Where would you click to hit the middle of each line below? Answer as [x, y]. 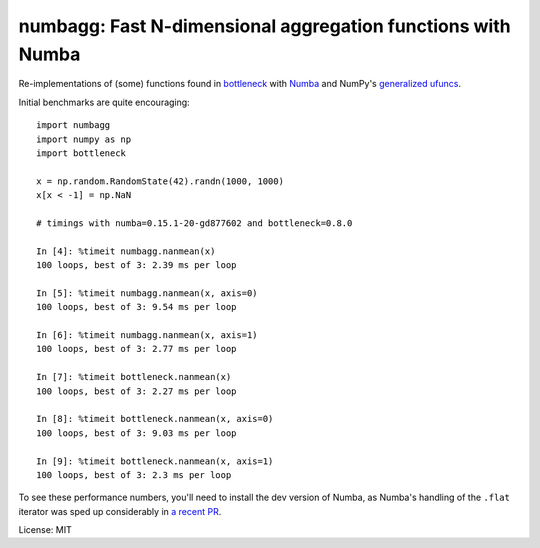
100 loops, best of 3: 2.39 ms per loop [136, 265]
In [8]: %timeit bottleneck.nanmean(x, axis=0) [155, 419]
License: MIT [45, 530]
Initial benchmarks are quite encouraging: [104, 102]
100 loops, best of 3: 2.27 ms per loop [136, 391]
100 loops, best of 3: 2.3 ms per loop [134, 474]
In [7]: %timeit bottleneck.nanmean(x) [134, 377]
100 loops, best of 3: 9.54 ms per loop [136, 307]
